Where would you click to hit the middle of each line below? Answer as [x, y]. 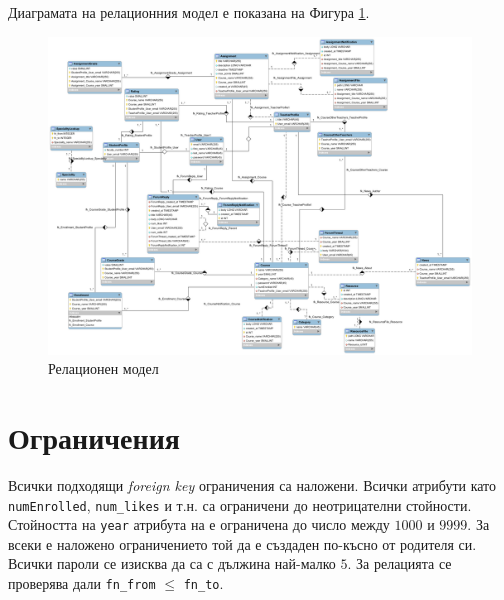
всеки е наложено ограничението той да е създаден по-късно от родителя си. [242, 543]
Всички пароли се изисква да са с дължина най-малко [172, 563]
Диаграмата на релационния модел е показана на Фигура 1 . [189, 12]
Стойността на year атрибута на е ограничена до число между [199, 524]
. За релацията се [399, 563]
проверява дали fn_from [82, 583]
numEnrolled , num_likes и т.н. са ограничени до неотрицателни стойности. [240, 504]
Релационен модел [103, 368]
